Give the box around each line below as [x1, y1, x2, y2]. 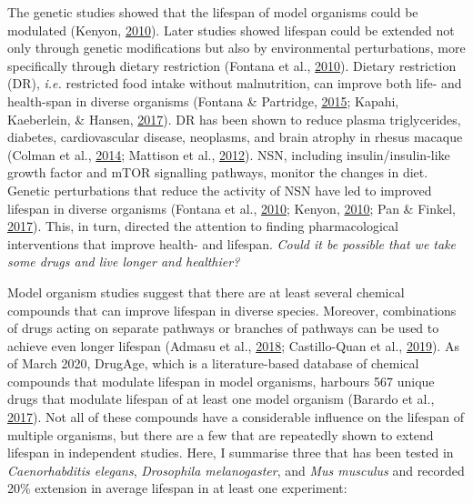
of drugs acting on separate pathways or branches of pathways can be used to [7, 318, 439, 337]
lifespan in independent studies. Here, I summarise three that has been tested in [7, 443, 454, 462]
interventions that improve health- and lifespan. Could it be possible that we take [7, 234, 457, 253]
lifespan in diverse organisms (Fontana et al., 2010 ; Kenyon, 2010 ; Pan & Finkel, [7, 198, 456, 217]
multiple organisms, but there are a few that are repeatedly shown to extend [7, 425, 434, 444]
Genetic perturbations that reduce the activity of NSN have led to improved [7, 180, 432, 199]
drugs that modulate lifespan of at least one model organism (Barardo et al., [7, 389, 435, 408]
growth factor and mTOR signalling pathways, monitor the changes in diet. [7, 163, 428, 182]
